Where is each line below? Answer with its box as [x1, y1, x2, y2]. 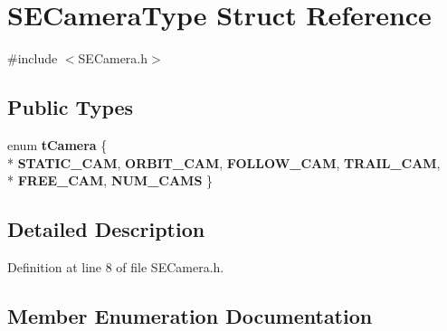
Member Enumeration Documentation [7, 301, 373, 329]
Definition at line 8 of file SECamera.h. [7, 257, 224, 276]
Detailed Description [7, 215, 205, 243]
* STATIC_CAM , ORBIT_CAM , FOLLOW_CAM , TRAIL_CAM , [7, 153, 441, 172]
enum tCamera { [7, 135, 108, 154]
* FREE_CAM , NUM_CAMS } [7, 171, 214, 190]
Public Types [7, 93, 134, 121]
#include [7, 49, 58, 68]
